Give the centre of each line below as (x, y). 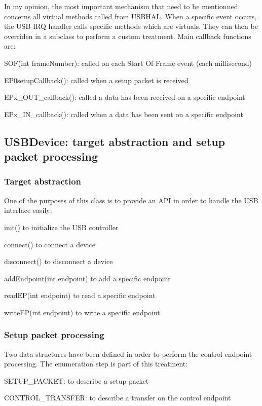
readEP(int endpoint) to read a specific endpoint (80, 295)
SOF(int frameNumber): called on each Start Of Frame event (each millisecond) (128, 63)
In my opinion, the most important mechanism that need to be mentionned (121, 6)
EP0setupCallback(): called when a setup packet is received (96, 80)
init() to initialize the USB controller (61, 227)
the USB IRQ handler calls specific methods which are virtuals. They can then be (131, 26)
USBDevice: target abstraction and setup (115, 141)
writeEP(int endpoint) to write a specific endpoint (82, 312)
